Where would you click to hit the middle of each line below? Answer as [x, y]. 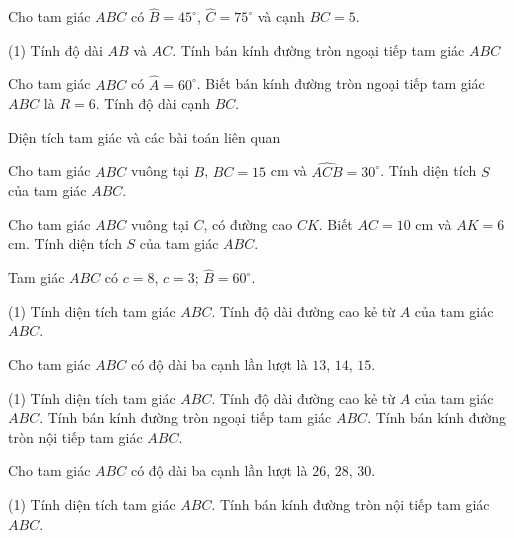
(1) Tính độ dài [55, 49]
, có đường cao [248, 223]
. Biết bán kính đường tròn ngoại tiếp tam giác [340, 83]
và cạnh [281, 16]
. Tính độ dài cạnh [153, 103]
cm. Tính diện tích [65, 243]
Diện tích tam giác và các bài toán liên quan [144, 136]
